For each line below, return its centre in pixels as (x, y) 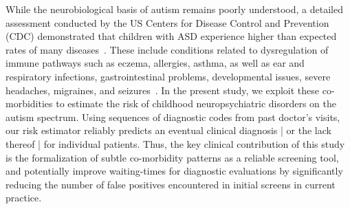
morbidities (29, 103)
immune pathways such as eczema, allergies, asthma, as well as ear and (155, 63)
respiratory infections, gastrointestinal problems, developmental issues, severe (168, 76)
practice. (24, 198)
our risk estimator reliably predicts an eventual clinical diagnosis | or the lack (168, 130)
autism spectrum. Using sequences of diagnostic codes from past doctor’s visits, (173, 117)
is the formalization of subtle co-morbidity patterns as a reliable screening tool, (172, 157)
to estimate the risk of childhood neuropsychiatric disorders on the (196, 103)
